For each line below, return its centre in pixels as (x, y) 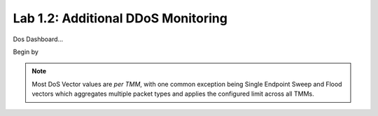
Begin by (26, 52)
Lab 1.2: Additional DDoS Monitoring (120, 18)
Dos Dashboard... (38, 39)
